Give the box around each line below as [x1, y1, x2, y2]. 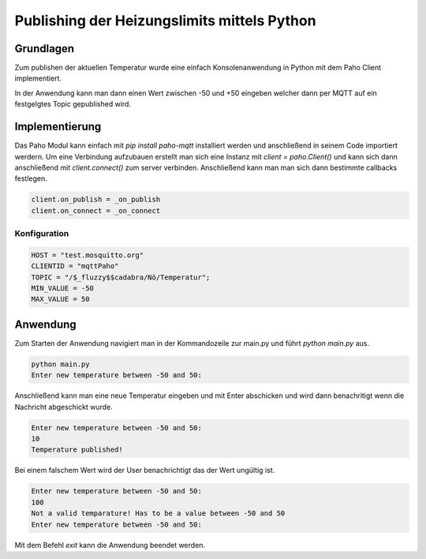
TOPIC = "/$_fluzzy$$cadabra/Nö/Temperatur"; [31, 272, 211, 282]
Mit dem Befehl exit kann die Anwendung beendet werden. [14, 540, 205, 550]
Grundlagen [14, 42, 75, 55]
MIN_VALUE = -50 [31, 284, 95, 292]
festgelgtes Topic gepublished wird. [14, 99, 132, 109]
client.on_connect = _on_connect [31, 206, 161, 215]
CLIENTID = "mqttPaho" [31, 261, 119, 271]
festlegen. [14, 174, 47, 183]
